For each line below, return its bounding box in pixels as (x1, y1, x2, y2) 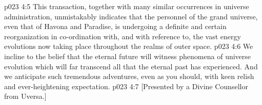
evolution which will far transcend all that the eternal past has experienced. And (4, 61, 258, 71)
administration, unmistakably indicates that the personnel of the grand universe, (4, 11, 258, 21)
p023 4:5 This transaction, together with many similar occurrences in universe (4, 1, 249, 11)
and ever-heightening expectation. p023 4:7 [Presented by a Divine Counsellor (4, 81, 248, 91)
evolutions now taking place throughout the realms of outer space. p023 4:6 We (4, 41, 253, 51)
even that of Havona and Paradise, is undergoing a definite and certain (4, 21, 227, 32)
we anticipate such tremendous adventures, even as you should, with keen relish (4, 71, 254, 82)
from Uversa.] (4, 91, 47, 101)
